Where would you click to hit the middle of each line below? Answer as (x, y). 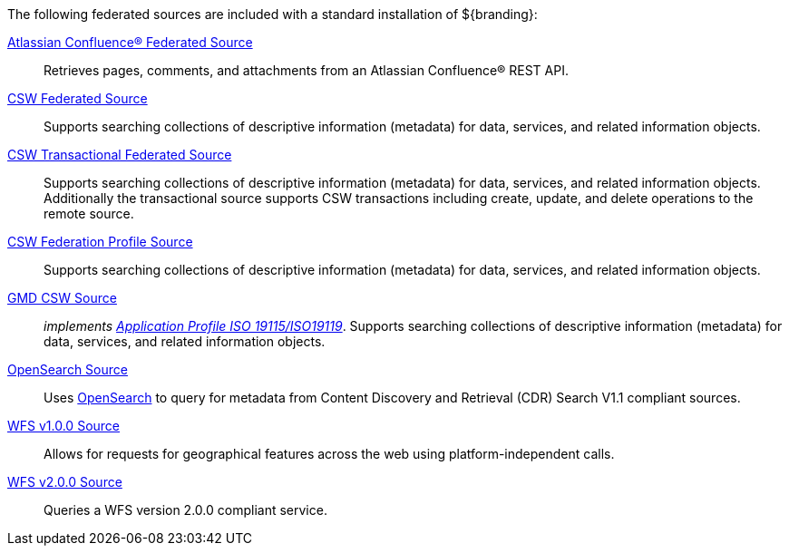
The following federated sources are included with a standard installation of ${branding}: (273, 14)
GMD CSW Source (62, 298)
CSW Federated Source (78, 98)
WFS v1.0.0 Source (63, 426)
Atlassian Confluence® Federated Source (130, 42)
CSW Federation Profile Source (100, 242)
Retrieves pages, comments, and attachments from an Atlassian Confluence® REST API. (306, 70)
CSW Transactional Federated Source (120, 155)
